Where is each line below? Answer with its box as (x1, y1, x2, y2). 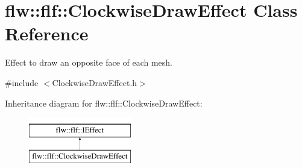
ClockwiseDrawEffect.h (52, 76, 137, 89)
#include (5, 76, 39, 89)
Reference (5, 21, 89, 46)
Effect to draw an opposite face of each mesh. (5, 56, 173, 69)
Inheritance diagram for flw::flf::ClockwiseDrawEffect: (5, 96, 203, 109)
